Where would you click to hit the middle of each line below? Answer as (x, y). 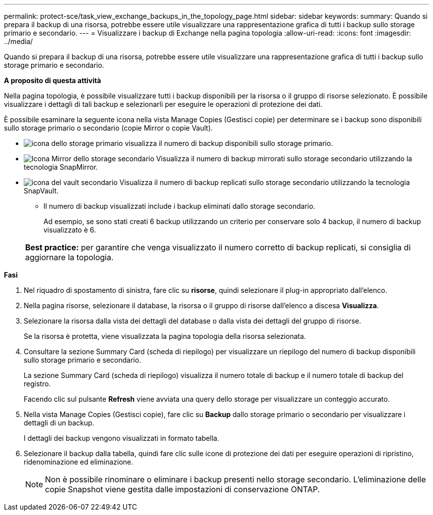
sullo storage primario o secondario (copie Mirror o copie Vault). (108, 128)
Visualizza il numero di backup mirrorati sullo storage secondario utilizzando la (284, 159)
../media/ (19, 41)
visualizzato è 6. (70, 230)
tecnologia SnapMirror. (61, 167)
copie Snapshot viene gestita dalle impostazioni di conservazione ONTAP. (182, 489)
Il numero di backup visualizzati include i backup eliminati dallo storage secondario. (179, 206)
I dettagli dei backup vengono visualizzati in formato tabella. (122, 438)
